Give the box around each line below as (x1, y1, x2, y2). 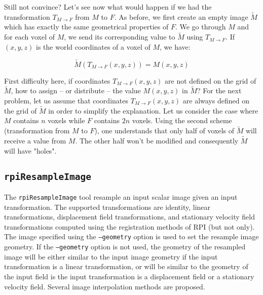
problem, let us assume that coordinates (4, 95, 128, 106)
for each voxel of (4, 31, 55, 42)
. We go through (175, 21, 226, 32)
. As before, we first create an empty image (114, 11, 248, 22)
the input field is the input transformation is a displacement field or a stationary (4, 271, 254, 281)
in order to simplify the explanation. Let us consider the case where (48, 105, 258, 116)
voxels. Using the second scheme (132, 115, 232, 126)
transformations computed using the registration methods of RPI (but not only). (4, 221, 255, 232)
